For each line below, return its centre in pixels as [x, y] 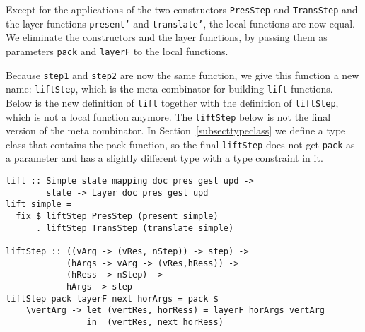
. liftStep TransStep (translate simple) [135, 228]
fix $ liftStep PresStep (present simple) [117, 216]
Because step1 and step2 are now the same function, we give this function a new [182, 75]
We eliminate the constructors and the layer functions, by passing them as [167, 37]
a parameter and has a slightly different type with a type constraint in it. [164, 158]
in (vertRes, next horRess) [155, 322]
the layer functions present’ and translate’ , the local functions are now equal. [180, 23]
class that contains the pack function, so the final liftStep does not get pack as [180, 144]
